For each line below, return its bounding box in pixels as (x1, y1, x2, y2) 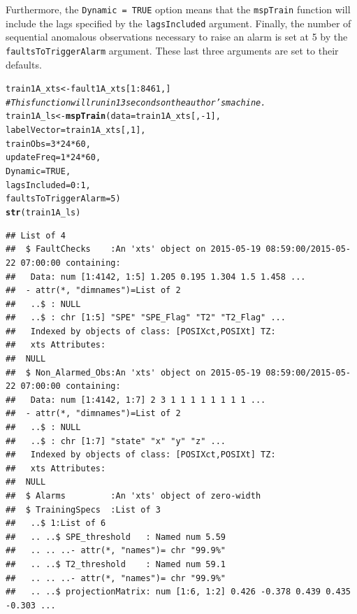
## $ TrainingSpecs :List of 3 (6, 504, 161, 515)
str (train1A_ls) (6, 208, 81, 218)
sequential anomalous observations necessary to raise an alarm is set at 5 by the (6, 29, 348, 44)
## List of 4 (6, 230, 66, 241)
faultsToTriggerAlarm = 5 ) (6, 194, 121, 204)
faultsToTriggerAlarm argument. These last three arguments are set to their (6, 43, 339, 57)
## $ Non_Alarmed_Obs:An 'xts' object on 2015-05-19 (6, 367, 261, 378)
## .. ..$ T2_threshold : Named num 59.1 (6, 559, 226, 569)
